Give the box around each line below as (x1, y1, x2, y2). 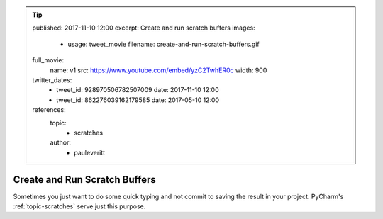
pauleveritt (74, 148, 106, 157)
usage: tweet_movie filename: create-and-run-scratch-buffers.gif (67, 40, 260, 48)
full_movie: (32, 56, 64, 64)
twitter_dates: (32, 75, 72, 84)
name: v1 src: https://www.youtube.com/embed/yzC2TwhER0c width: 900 (50, 66, 267, 74)
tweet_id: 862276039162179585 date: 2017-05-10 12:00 (56, 96, 220, 104)
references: (32, 106, 67, 114)
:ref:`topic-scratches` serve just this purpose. (13, 202, 146, 210)
